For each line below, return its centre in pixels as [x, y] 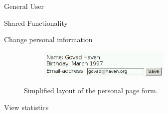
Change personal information [48, 39]
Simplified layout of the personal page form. [91, 90]
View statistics [26, 107]
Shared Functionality [36, 23]
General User [24, 6]
